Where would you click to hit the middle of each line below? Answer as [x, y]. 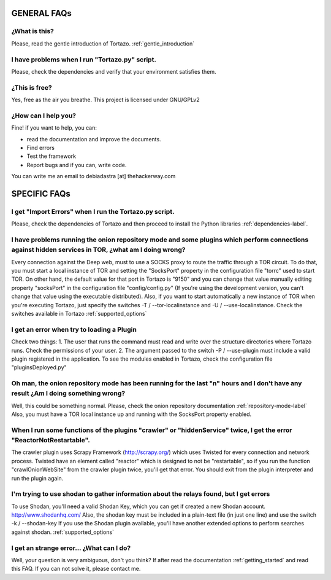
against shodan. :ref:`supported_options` [63, 532]
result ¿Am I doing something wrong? [68, 393]
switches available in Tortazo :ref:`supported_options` [79, 313]
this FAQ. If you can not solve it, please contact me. [76, 569]
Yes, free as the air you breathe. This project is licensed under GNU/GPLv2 [106, 100]
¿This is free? [32, 87]
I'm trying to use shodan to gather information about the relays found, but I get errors [141, 494]
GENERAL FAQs [41, 13]
